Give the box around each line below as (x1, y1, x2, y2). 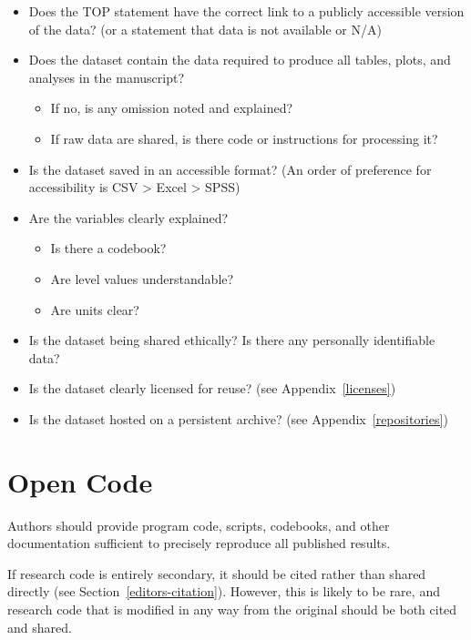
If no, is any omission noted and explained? (50, 98, 293, 117)
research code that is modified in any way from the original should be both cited (7, 600, 457, 618)
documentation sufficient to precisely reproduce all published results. (7, 533, 391, 553)
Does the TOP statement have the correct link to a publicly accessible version (28, 2, 465, 20)
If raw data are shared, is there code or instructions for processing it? (50, 128, 438, 147)
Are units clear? (50, 300, 139, 319)
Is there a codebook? (50, 239, 167, 258)
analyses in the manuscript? (28, 67, 185, 86)
